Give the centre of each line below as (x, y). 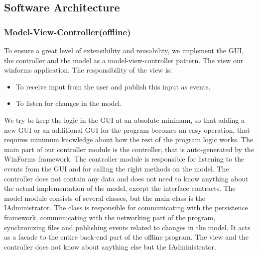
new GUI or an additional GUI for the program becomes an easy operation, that (127, 129)
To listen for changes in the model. (69, 103)
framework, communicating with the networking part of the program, (110, 217)
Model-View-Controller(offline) (67, 32)
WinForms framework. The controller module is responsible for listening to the (124, 159)
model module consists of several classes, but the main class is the (105, 198)
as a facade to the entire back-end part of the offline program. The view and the (126, 237)
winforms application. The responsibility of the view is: (88, 70)
